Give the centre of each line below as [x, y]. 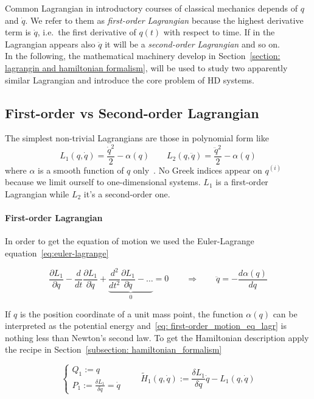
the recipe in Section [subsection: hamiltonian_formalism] [113, 349]
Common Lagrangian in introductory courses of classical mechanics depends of [152, 8]
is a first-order [242, 182]
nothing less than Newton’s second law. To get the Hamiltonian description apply [157, 337]
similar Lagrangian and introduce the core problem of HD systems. [130, 79]
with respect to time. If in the [219, 32]
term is [18, 32]
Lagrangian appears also [50, 44]
